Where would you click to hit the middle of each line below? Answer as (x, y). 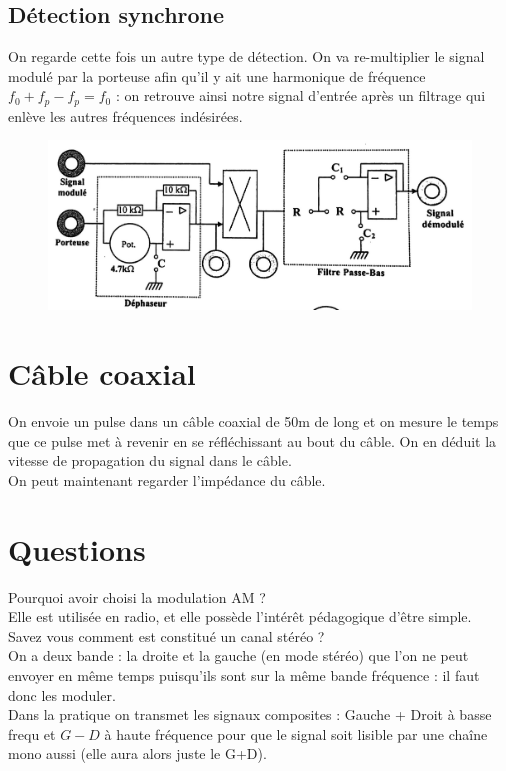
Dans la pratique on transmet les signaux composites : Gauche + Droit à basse (250, 714)
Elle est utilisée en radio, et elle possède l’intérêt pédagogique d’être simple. (240, 616)
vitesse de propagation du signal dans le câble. (150, 460)
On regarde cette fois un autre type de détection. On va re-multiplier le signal (246, 56)
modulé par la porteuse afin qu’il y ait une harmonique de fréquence (217, 75)
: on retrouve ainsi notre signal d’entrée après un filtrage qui (300, 95)
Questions (77, 548)
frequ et (32, 733)
